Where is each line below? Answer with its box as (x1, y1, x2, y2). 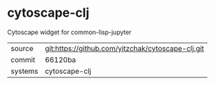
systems (10, 66, 38, 76)
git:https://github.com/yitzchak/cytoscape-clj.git (45, 43, 205, 53)
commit (10, 54, 35, 64)
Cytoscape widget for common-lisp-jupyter (7, 28, 132, 36)
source (10, 43, 33, 53)
